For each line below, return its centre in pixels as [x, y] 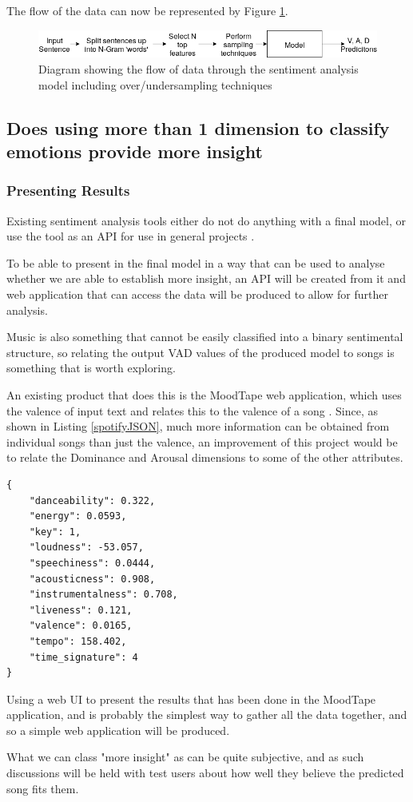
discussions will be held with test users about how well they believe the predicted [205, 773]
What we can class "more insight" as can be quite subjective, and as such [185, 757]
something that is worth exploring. [91, 368]
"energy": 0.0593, [78, 516]
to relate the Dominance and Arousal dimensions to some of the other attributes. [205, 457]
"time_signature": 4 [83, 657]
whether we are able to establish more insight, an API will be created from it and [206, 278]
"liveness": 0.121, [81, 610]
